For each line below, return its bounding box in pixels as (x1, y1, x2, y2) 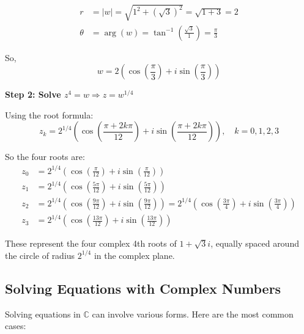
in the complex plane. (94, 249, 175, 261)
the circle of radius (5, 249, 75, 261)
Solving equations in (5, 307, 81, 320)
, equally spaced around (210, 237, 299, 250)
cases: (5, 319, 26, 332)
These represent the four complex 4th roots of (5, 237, 177, 250)
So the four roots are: (5, 150, 85, 163)
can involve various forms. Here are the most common (92, 307, 294, 320)
